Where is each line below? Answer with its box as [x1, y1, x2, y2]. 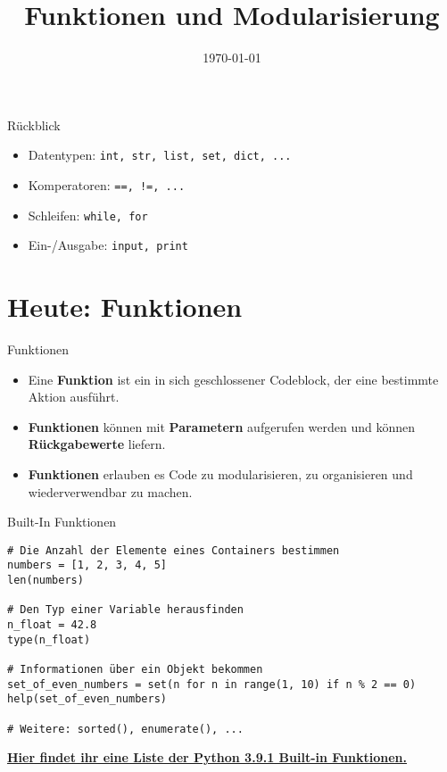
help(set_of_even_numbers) [7, 693, 167, 706]
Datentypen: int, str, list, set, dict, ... [28, 145, 292, 164]
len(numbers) [7, 574, 84, 587]
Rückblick [7, 115, 61, 134]
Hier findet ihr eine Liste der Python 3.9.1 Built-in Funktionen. [7, 748, 407, 767]
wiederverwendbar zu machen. [28, 482, 193, 501]
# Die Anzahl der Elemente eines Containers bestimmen [7, 544, 340, 557]
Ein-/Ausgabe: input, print [28, 236, 188, 254]
